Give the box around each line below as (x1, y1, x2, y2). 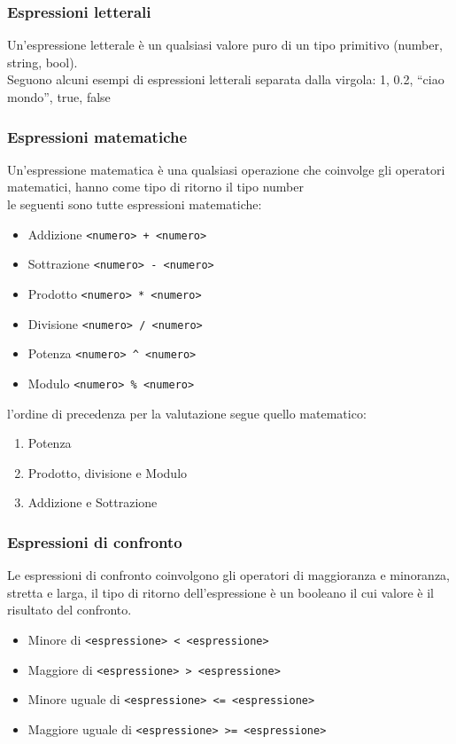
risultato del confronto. (7, 600, 132, 619)
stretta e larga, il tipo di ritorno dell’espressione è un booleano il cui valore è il (7, 583, 434, 601)
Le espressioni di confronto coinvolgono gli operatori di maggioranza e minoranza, (7, 566, 451, 584)
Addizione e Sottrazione (27, 493, 158, 512)
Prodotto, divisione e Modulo (27, 463, 188, 482)
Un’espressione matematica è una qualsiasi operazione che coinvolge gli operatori (7, 160, 445, 178)
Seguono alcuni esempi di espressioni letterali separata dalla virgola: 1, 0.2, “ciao (7, 70, 444, 89)
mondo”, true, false (7, 88, 111, 106)
